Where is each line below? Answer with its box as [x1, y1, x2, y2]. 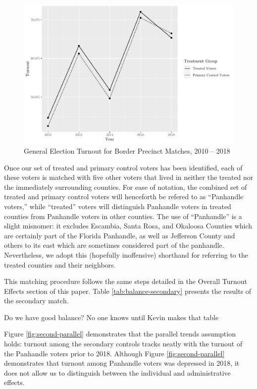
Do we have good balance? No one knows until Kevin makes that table [4, 312, 219, 322]
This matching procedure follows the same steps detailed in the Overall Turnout [4, 276, 247, 286]
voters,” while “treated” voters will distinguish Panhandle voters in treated [4, 201, 231, 211]
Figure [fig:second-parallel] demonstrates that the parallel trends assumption [4, 329, 236, 339]
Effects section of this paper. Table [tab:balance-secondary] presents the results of [4, 285, 252, 296]
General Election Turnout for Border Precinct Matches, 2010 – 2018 [24, 145, 230, 156]
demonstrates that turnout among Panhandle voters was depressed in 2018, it [4, 358, 240, 368]
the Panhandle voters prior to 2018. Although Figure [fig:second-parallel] [4, 348, 225, 358]
